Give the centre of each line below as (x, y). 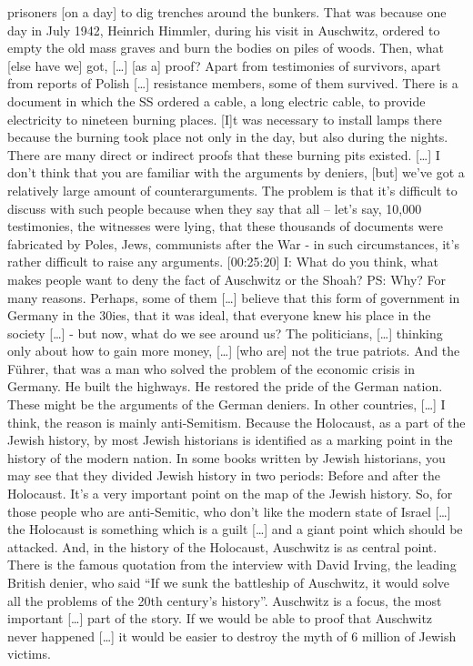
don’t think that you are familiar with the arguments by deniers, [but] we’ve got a (236, 172)
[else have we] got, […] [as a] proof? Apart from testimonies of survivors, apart (224, 65)
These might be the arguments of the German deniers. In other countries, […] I (226, 404)
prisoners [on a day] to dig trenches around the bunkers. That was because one (227, 12)
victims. (29, 654)
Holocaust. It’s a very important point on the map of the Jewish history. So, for (230, 494)
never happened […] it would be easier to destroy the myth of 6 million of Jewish (232, 636)
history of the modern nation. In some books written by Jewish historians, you (226, 457)
